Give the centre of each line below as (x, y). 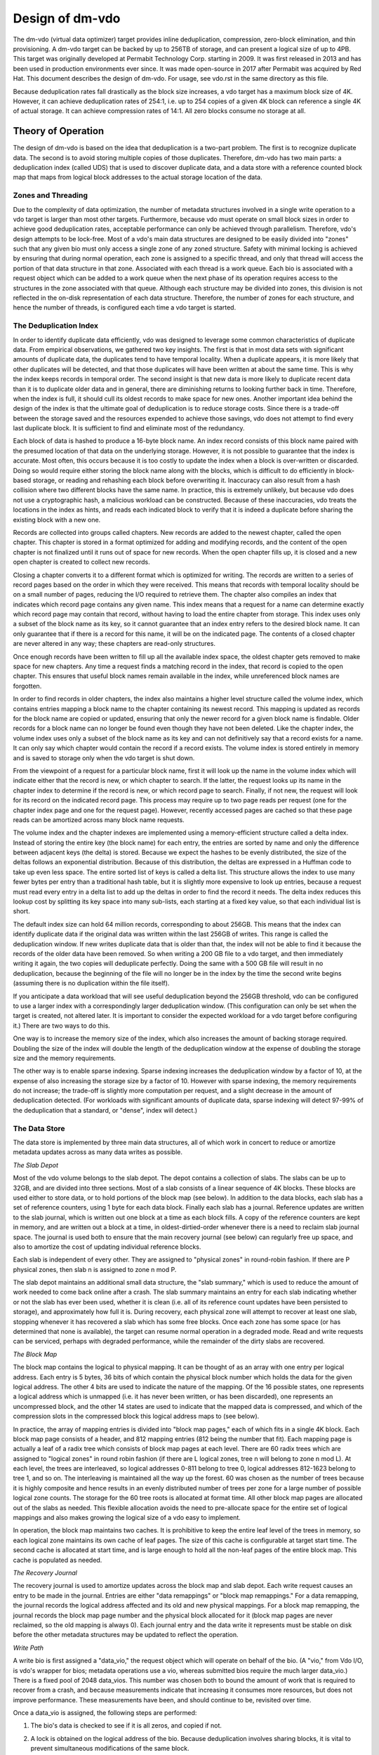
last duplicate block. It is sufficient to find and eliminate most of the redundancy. (129, 428)
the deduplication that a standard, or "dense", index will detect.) (105, 1110)
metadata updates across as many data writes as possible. (98, 1152)
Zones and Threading (50, 195)
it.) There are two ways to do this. (61, 1026)
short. (22, 911)
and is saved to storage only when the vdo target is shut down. (104, 757)
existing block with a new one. (57, 519)
